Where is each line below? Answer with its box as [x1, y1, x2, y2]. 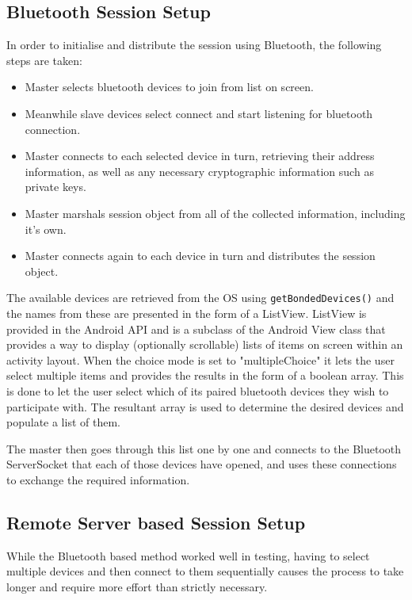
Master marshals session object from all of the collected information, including [25, 204, 406, 221]
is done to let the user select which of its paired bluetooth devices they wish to [6, 382, 389, 399]
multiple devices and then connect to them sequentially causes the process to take [6, 563, 404, 579]
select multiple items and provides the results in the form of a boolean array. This [6, 367, 404, 384]
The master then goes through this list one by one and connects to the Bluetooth [6, 440, 402, 457]
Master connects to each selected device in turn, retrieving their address [25, 147, 375, 164]
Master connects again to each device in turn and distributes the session [25, 247, 376, 264]
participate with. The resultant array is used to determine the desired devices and [6, 398, 404, 415]
